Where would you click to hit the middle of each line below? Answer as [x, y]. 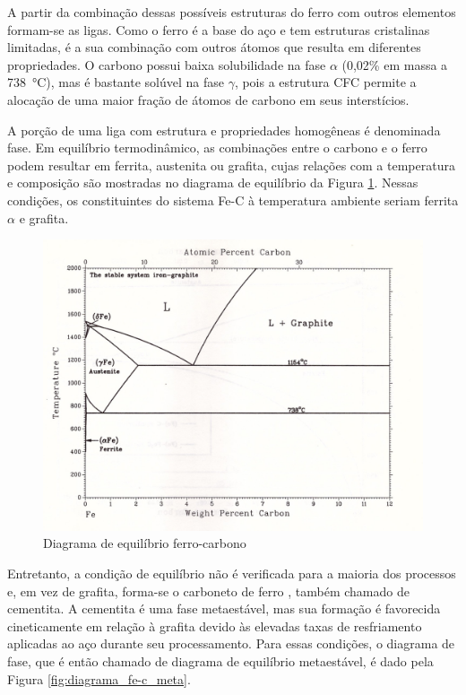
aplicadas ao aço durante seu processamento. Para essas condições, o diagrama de [231, 643]
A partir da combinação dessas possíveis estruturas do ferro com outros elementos [232, 12]
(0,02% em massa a [395, 64]
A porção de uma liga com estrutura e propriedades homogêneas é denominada [224, 130]
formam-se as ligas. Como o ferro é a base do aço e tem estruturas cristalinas [219, 29]
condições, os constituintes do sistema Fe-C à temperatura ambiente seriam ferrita [233, 200]
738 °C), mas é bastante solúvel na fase [116, 82]
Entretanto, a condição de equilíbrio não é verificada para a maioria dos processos [232, 573]
